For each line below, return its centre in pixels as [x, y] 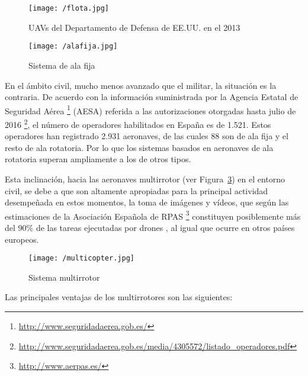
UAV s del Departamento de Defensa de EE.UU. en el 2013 [134, 27]
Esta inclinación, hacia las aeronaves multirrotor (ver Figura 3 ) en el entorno [145, 179]
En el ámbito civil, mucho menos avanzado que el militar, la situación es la [141, 85]
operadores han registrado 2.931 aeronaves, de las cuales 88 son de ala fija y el [147, 136]
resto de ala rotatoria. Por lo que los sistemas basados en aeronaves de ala [139, 147]
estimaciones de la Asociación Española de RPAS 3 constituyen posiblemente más [153, 215]
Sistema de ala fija [62, 65]
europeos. [22, 239]
